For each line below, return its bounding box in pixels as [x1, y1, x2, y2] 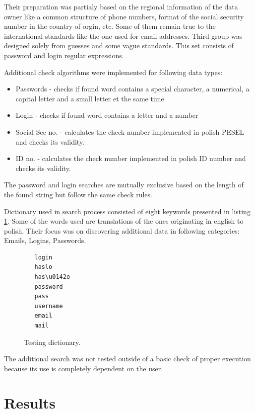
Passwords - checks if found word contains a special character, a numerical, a [15, 83, 250, 94]
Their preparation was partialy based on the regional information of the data [4, 1, 238, 11]
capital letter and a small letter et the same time [15, 93, 164, 103]
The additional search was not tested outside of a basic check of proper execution [4, 353, 251, 364]
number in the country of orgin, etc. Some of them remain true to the [4, 21, 216, 31]
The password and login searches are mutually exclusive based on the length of [4, 179, 244, 190]
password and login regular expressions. [4, 50, 124, 60]
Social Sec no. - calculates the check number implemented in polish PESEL [15, 126, 245, 137]
